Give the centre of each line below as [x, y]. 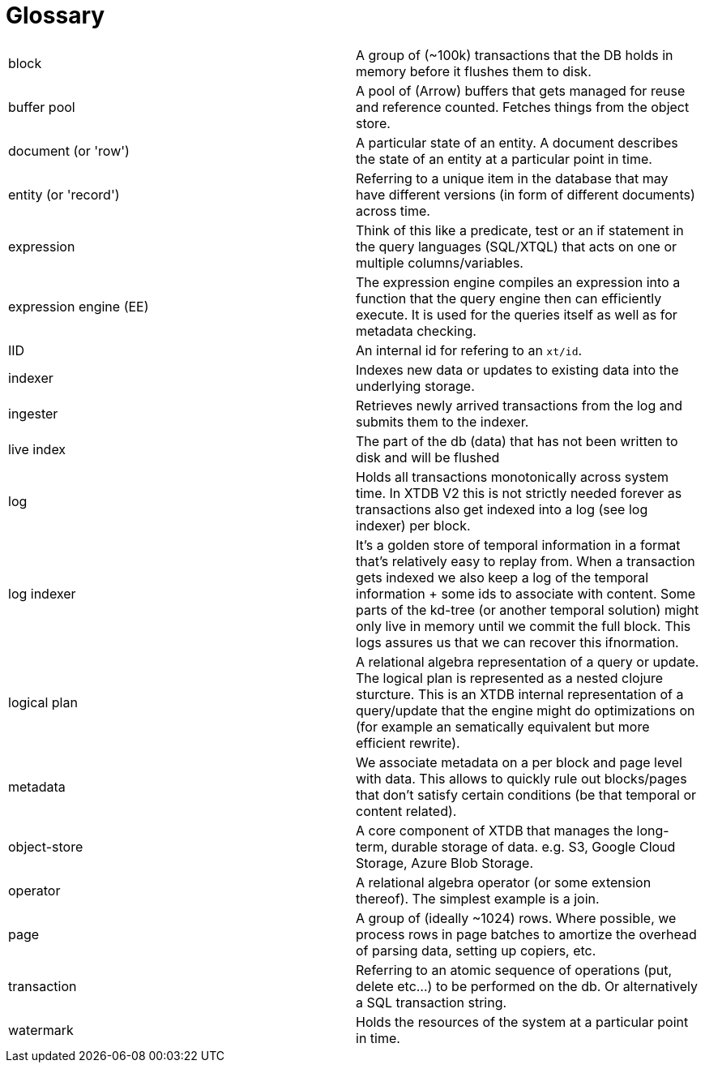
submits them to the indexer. [442, 421]
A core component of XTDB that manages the [495, 830]
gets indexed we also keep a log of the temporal [502, 577]
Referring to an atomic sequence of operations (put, [514, 970]
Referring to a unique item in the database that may [512, 178]
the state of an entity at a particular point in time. [504, 159]
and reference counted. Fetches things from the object [523, 107]
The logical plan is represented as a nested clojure [510, 678]
